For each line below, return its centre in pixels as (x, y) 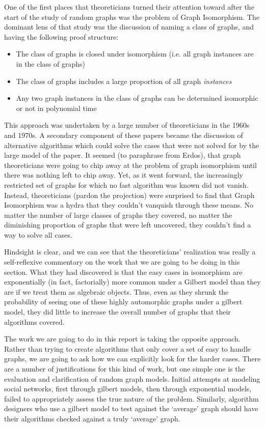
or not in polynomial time (56, 108)
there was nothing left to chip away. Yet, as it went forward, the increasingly (124, 175)
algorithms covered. (34, 321)
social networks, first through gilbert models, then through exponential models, (128, 389)
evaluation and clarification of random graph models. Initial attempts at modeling (132, 378)
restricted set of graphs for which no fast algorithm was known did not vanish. (126, 184)
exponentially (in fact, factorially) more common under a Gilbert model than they (132, 282)
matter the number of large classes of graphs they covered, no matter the (118, 215)
